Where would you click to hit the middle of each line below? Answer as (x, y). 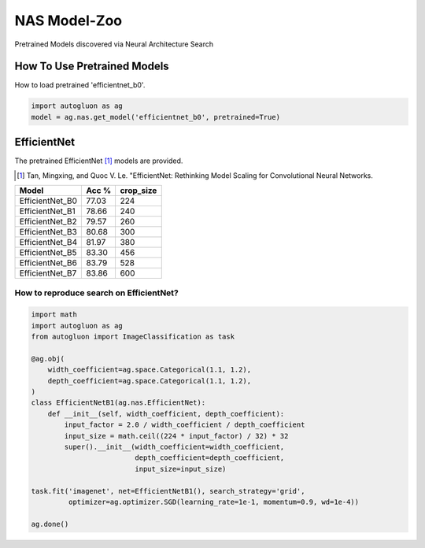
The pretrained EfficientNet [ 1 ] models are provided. (99, 161)
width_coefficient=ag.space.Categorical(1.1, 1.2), (150, 370)
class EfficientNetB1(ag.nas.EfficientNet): (118, 403)
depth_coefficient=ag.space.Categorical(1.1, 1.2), (150, 381)
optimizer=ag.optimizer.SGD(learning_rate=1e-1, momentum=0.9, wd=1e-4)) (214, 502)
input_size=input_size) (181, 469)
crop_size (139, 191)
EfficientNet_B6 (48, 263)
